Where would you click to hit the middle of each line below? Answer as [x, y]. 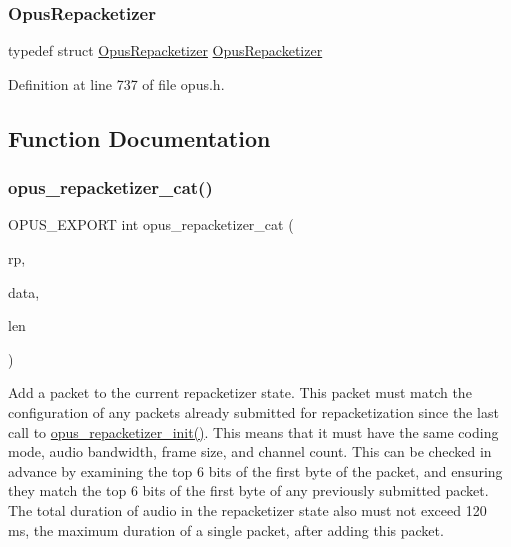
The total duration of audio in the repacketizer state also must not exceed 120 [247, 509]
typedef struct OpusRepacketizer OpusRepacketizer [165, 50]
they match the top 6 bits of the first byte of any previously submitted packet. [248, 490]
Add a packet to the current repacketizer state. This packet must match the [240, 392]
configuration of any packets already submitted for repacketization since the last [253, 411]
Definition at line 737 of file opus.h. [116, 83]
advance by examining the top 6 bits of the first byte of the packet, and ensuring [255, 470]
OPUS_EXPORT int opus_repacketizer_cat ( [151, 224]
